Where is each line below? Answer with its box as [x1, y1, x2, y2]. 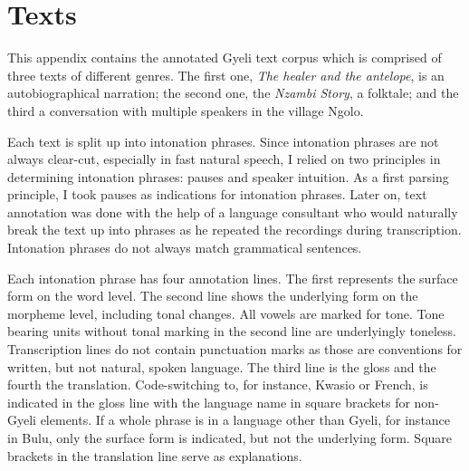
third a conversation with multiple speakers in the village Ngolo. [7, 101, 364, 120]
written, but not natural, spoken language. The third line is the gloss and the [7, 357, 436, 376]
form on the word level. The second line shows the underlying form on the [7, 286, 418, 305]
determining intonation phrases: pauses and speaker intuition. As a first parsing [7, 167, 449, 186]
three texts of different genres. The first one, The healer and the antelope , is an [7, 65, 445, 84]
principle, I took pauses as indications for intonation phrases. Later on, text [7, 185, 427, 204]
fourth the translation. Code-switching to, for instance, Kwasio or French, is [7, 375, 428, 394]
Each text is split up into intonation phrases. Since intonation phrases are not [7, 131, 439, 150]
